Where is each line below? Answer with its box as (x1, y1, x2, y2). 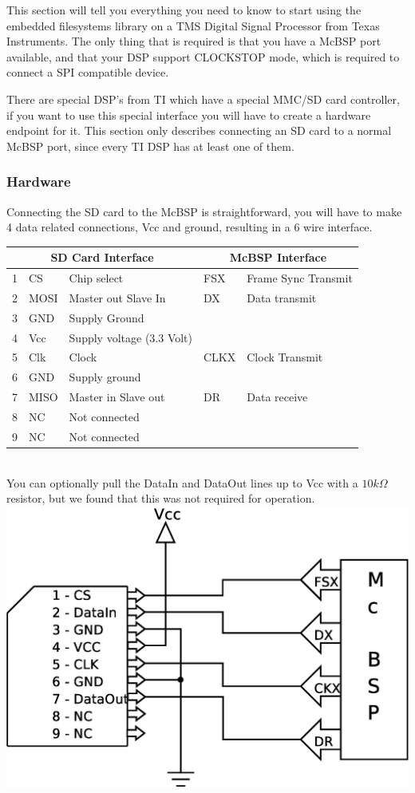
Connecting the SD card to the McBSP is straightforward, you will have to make (6, 203, 402, 219)
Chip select (69, 270, 124, 286)
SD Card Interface (50, 249, 154, 266)
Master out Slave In (69, 289, 166, 306)
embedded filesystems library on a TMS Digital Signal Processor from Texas (6, 17, 380, 34)
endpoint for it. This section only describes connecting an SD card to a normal (6, 122, 392, 139)
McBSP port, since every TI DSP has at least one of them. (6, 137, 294, 154)
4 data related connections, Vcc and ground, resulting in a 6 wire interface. (6, 219, 373, 235)
